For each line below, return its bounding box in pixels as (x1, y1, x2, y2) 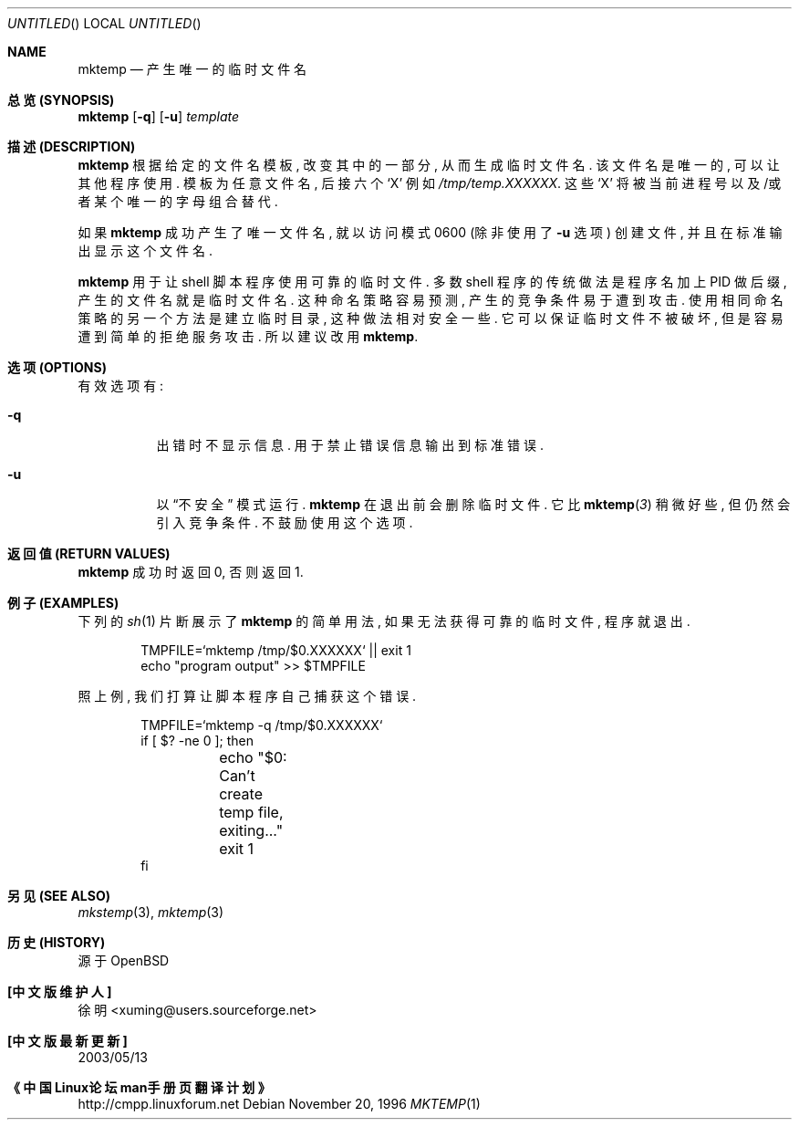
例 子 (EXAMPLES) (7, 595, 119, 610)
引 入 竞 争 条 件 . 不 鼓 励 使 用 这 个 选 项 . (156, 515, 413, 530)
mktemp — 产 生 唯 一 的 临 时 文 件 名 (78, 61, 307, 77)
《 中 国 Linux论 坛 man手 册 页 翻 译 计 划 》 (7, 1080, 271, 1095)
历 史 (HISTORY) (7, 934, 106, 950)
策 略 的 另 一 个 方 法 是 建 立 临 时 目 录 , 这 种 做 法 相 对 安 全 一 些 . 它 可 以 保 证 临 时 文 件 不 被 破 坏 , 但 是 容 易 (78, 310, 783, 326)
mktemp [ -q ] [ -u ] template (78, 109, 239, 124)
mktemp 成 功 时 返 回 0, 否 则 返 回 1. (78, 564, 304, 579)
